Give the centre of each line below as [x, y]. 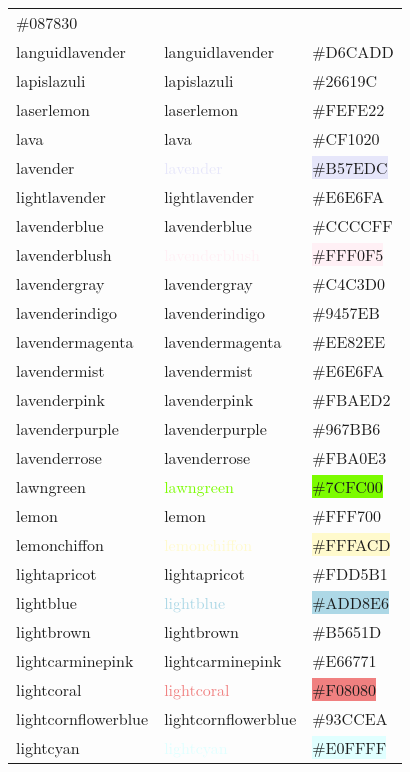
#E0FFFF [349, 747]
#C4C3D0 [348, 283]
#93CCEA [350, 718]
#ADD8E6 [350, 602]
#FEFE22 [348, 109]
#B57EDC [350, 167]
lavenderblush [64, 254]
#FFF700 [346, 515]
